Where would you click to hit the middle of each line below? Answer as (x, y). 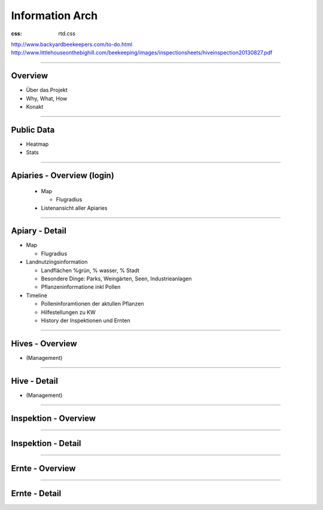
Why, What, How (47, 98)
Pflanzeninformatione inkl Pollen (81, 287)
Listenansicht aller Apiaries (74, 208)
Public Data (33, 129)
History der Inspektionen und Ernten (86, 320)
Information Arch (54, 16)
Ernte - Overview (43, 468)
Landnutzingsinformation (57, 262)
